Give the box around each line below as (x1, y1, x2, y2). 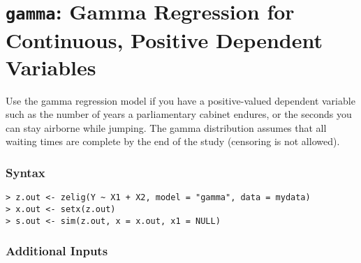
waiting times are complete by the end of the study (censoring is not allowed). (6, 134, 340, 149)
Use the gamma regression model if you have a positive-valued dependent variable (6, 93, 355, 107)
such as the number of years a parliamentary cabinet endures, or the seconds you (6, 107, 352, 121)
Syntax (6, 163, 45, 181)
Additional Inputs (6, 242, 108, 260)
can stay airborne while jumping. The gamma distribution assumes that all (6, 120, 327, 135)
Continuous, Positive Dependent (6, 25, 323, 54)
